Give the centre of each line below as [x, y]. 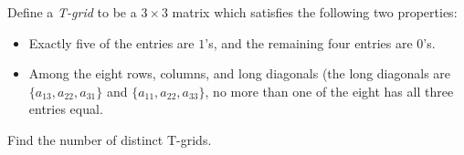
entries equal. [66, 109]
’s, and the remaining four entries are [309, 42]
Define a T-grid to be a [72, 12]
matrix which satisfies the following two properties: [315, 12]
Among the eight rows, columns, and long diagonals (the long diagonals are [240, 73]
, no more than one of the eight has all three [329, 91]
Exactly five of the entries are [111, 42]
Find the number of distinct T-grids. [110, 139]
